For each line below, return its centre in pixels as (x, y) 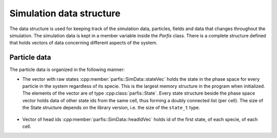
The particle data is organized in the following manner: (67, 70)
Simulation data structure (65, 13)
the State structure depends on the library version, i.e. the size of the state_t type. (111, 108)
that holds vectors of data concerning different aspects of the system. (83, 43)
